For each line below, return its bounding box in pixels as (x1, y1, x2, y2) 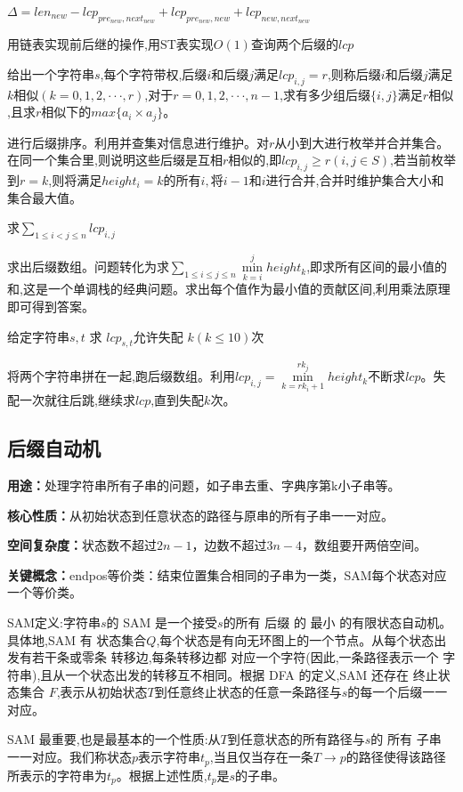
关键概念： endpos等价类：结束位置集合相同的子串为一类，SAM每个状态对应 (7, 565, 447, 584)
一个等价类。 (7, 583, 82, 602)
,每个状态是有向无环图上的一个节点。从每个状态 (156, 630, 435, 649)
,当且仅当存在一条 (209, 748, 313, 766)
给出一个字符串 (7, 64, 94, 83)
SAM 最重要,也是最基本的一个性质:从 (7, 730, 221, 748)
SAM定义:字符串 (7, 612, 102, 631)
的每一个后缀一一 (347, 683, 448, 701)
